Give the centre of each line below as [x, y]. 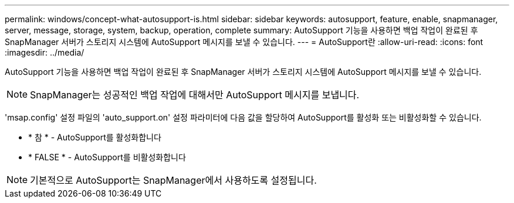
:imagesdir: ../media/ [45, 52]
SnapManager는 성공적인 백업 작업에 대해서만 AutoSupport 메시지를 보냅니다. [195, 95]
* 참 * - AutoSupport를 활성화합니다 [95, 137]
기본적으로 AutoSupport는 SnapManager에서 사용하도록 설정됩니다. [173, 180]
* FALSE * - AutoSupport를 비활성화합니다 [107, 157]
